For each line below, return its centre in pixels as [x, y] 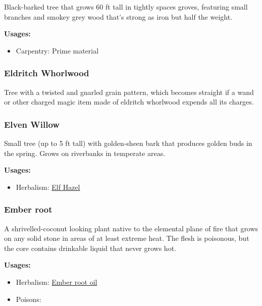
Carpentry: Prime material [57, 50]
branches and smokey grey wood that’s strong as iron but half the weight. [118, 16]
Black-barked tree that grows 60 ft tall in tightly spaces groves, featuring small [126, 7]
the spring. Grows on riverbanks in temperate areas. [85, 153]
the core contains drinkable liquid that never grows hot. [90, 248]
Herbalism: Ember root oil [57, 282]
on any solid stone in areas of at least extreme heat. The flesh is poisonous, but [127, 238]
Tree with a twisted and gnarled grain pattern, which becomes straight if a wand [129, 92]
